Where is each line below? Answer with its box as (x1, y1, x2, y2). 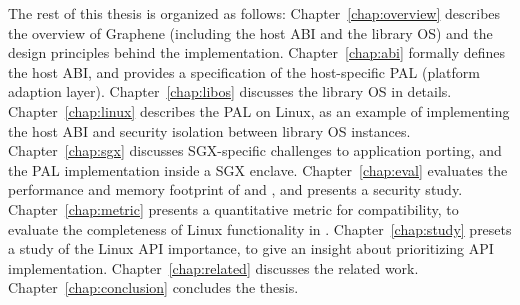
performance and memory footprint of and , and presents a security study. (8, 179, 463, 200)
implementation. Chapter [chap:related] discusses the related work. (8, 257, 419, 278)
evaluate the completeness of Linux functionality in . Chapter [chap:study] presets (8, 218, 512, 239)
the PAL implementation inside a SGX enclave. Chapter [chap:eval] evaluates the (8, 159, 508, 180)
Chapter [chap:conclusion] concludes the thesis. (8, 277, 299, 298)
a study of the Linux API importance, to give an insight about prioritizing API (8, 238, 494, 259)
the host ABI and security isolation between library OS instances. (8, 120, 411, 141)
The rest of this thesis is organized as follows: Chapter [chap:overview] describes (8, 3, 501, 23)
